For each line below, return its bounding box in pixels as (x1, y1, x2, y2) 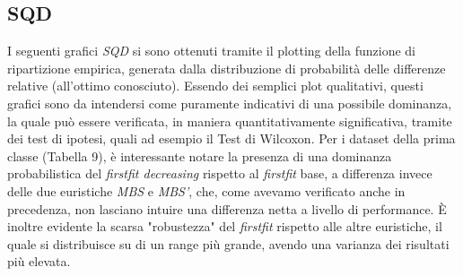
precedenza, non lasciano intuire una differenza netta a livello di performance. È (7, 199, 447, 218)
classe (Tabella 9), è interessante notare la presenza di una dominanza (7, 146, 392, 165)
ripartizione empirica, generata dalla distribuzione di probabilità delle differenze (7, 58, 446, 77)
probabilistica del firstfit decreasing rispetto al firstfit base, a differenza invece (7, 164, 432, 183)
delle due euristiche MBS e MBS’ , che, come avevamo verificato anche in (7, 181, 406, 200)
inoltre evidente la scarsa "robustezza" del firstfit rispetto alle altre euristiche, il (7, 217, 442, 236)
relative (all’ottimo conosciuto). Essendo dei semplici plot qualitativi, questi (7, 76, 424, 95)
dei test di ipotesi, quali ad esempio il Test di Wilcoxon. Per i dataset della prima (7, 129, 456, 148)
